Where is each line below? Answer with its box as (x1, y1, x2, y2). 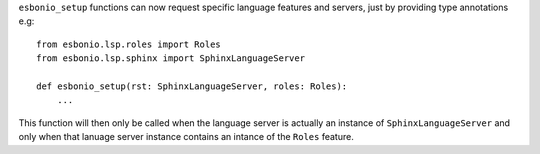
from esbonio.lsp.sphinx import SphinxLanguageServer (36, 53, 305, 64)
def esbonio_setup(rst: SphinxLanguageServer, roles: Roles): (36, 80, 348, 92)
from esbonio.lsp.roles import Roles (36, 38, 222, 50)
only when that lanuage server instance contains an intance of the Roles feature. (18, 131, 354, 143)
